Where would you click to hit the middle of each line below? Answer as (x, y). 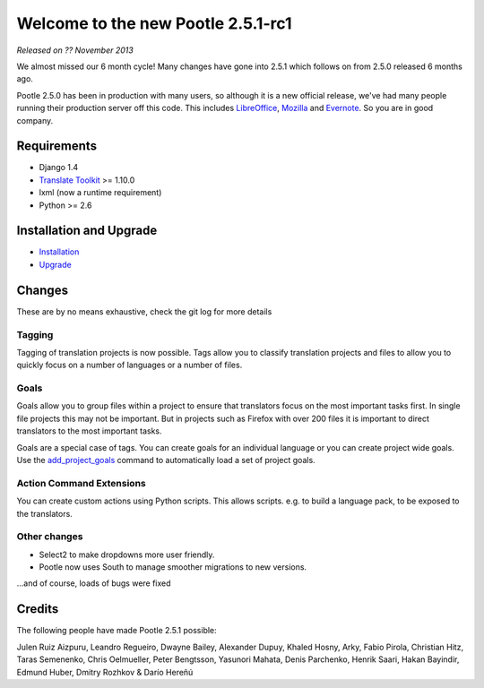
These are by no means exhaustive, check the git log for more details (144, 311)
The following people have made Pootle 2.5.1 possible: (117, 631)
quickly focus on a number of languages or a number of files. (130, 365)
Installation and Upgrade (87, 231)
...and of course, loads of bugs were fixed (94, 583)
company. (35, 120)
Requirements (57, 146)
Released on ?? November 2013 (75, 50)
